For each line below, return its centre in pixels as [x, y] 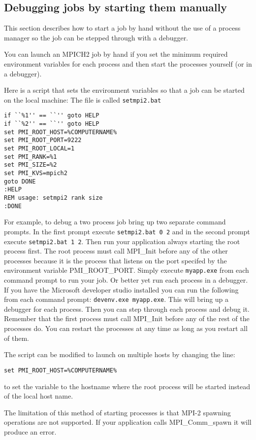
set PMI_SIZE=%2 [31, 165]
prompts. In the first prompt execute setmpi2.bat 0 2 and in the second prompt [127, 231]
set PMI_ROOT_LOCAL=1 [39, 149]
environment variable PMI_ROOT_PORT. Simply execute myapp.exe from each [127, 270]
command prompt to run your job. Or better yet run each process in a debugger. [126, 280]
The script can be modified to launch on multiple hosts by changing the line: [120, 354]
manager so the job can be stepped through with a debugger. [96, 37]
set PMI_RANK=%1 [31, 157]
